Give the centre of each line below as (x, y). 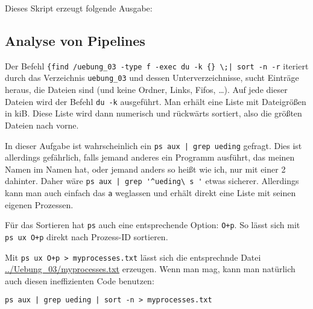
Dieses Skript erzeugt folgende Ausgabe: (79, 8)
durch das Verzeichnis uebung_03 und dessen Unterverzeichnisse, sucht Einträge (152, 78)
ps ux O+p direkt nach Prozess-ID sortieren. (87, 236)
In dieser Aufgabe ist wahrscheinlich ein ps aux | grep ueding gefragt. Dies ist (153, 145)
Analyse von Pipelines (75, 40)
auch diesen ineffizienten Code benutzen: (80, 280)
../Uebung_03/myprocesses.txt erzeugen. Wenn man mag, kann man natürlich (150, 269)
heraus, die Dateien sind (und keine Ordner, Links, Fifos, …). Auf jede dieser (146, 90)
